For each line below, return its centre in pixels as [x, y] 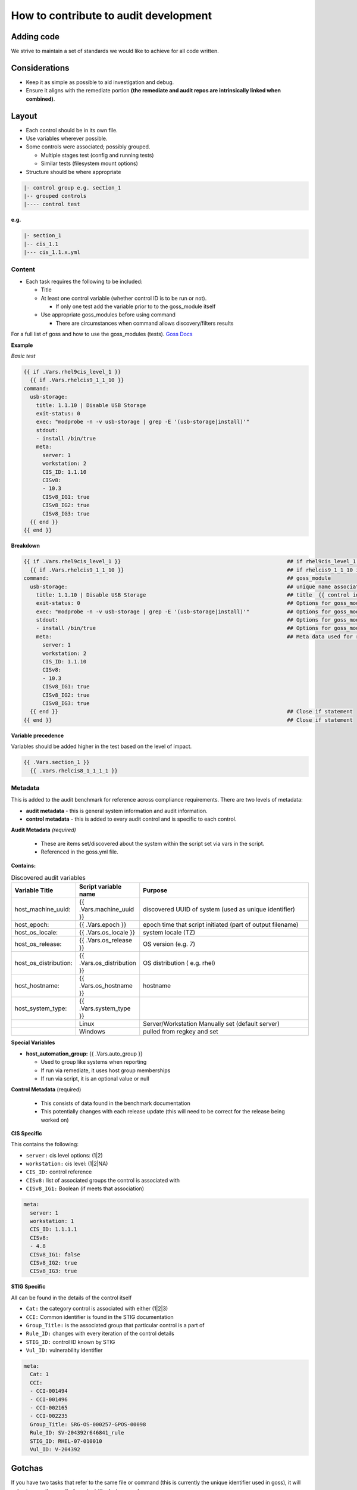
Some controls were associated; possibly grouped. [88, 147]
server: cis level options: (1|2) [65, 1155]
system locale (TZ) [169, 933]
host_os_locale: [36, 933]
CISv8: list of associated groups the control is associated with [103, 1180]
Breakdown [25, 546]
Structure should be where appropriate [73, 172]
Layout [24, 116]
